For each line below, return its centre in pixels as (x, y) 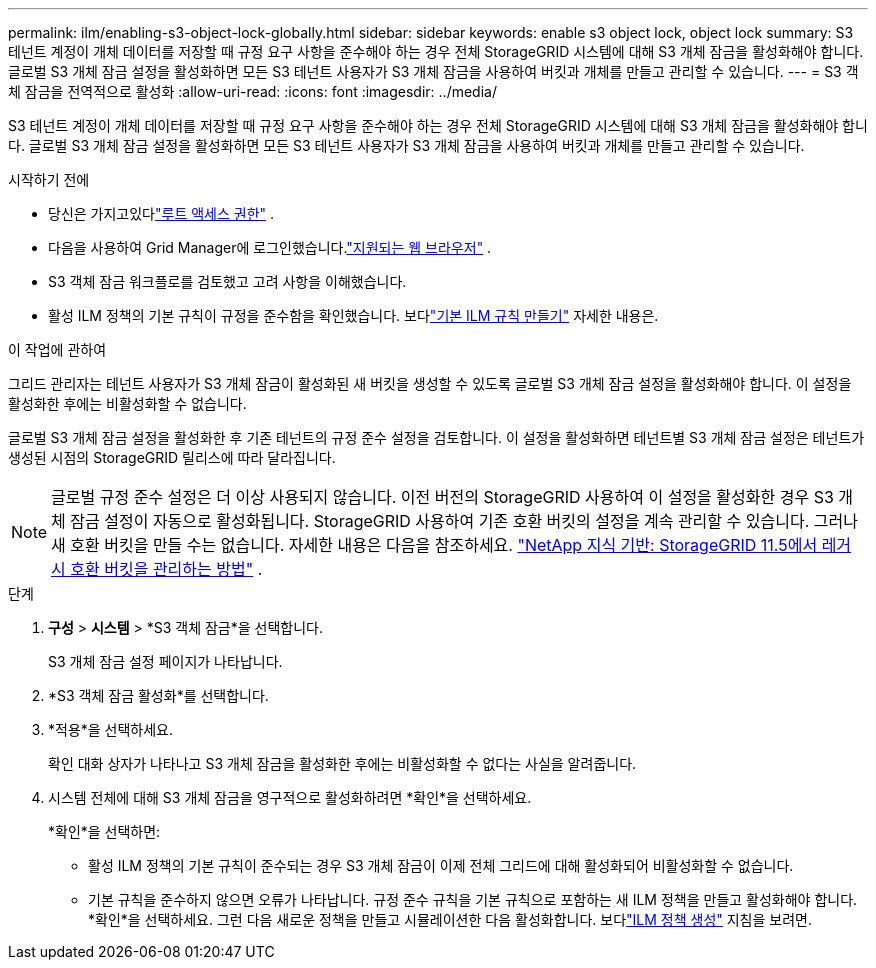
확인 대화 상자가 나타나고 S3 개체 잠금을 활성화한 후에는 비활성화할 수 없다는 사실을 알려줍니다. (342, 763)
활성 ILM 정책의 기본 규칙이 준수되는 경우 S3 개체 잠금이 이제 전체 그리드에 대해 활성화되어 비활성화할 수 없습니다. (441, 865)
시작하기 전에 (49, 179)
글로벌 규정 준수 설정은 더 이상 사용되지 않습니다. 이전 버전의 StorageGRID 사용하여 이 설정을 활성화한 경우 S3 (442, 497)
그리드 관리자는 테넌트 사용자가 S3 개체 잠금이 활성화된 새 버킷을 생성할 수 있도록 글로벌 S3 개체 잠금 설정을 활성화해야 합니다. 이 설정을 (430, 383)
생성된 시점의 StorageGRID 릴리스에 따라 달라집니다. (172, 457)
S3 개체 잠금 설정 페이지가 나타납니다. (165, 661)
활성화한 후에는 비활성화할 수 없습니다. (127, 403)
